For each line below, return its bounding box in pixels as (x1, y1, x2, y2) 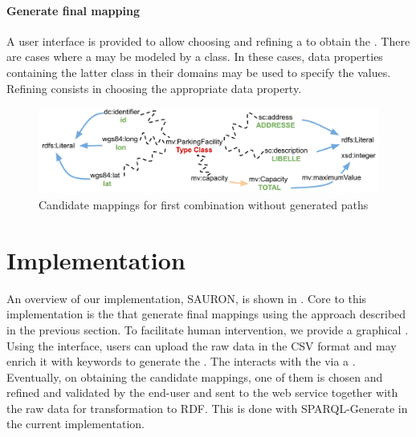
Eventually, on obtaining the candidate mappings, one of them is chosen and (6, 368, 383, 385)
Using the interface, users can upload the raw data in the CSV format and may (6, 337, 397, 354)
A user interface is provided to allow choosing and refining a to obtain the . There (6, 32, 410, 49)
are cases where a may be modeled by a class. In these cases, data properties (6, 48, 383, 65)
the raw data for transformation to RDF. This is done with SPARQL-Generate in (6, 399, 408, 416)
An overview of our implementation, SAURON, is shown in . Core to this (6, 289, 367, 306)
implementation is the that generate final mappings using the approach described (6, 305, 406, 322)
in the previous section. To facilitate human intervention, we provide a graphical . (6, 321, 409, 338)
